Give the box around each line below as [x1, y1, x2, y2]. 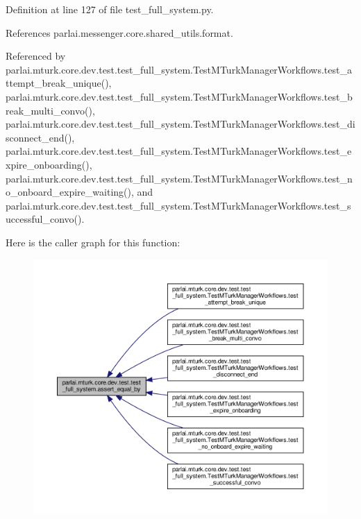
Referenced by [6, 49, 66, 63]
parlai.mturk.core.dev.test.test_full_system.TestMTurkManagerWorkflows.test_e [6, 144, 352, 158]
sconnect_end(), [6, 130, 75, 144]
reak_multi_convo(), [6, 103, 95, 117]
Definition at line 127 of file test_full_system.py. [6, 2, 214, 16]
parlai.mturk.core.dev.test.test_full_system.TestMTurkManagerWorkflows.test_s [6, 198, 351, 212]
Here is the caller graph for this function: [6, 235, 180, 249]
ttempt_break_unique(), [6, 76, 112, 90]
